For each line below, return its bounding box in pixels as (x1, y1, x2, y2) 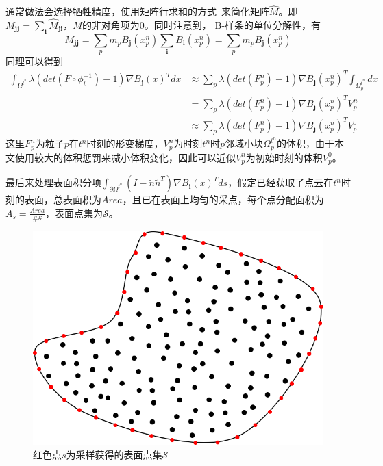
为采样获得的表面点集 (66, 447, 162, 461)
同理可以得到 (5, 54, 63, 68)
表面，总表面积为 (24, 192, 101, 207)
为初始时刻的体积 (245, 150, 323, 164)
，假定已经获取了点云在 (227, 175, 334, 190)
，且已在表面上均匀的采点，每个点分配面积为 (122, 192, 324, 207)
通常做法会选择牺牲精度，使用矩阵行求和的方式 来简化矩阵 (5, 4, 269, 18)
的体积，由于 (276, 136, 334, 151)
